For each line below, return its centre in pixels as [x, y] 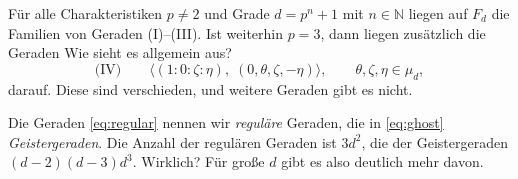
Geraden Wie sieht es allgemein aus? [120, 52]
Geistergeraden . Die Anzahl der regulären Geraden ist [172, 141]
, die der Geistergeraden [434, 141]
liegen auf [438, 13]
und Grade [237, 13]
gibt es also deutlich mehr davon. [382, 161]
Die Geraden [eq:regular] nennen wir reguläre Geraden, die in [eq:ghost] [226, 122]
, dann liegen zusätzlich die [403, 32]
